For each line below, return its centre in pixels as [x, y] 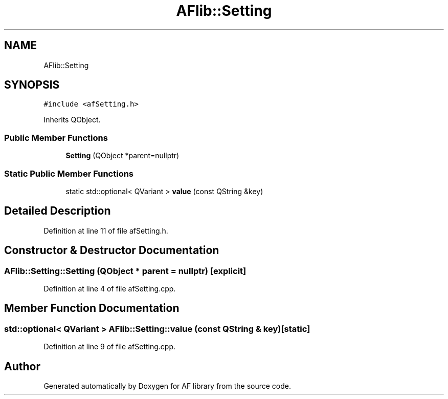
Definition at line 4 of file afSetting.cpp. [110, 289]
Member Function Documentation [92, 308]
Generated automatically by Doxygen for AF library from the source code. [167, 386]
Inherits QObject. [72, 120]
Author [22, 366]
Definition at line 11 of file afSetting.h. [106, 230]
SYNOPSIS [32, 85]
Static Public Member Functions [69, 173]
